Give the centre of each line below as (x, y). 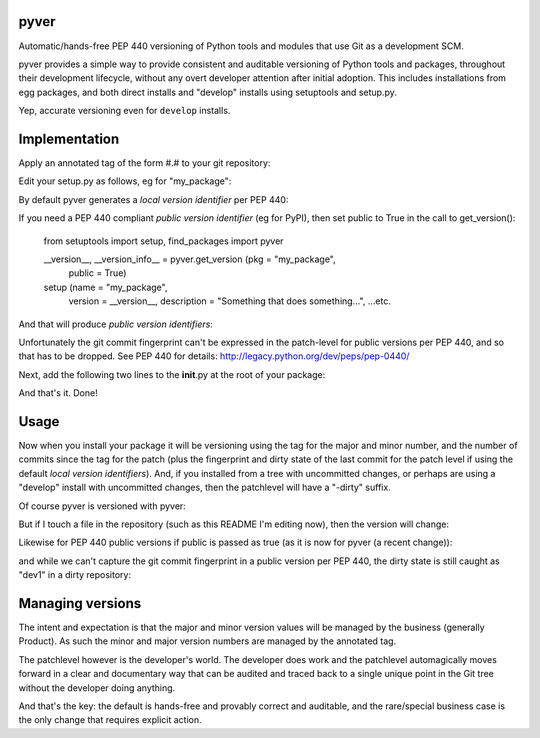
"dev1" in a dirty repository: (75, 575)
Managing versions (80, 603)
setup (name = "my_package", (105, 287)
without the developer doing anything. (97, 687)
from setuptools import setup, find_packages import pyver (163, 241)
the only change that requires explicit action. (110, 720)
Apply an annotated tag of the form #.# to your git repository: (144, 162)
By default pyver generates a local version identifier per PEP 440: (153, 199)
